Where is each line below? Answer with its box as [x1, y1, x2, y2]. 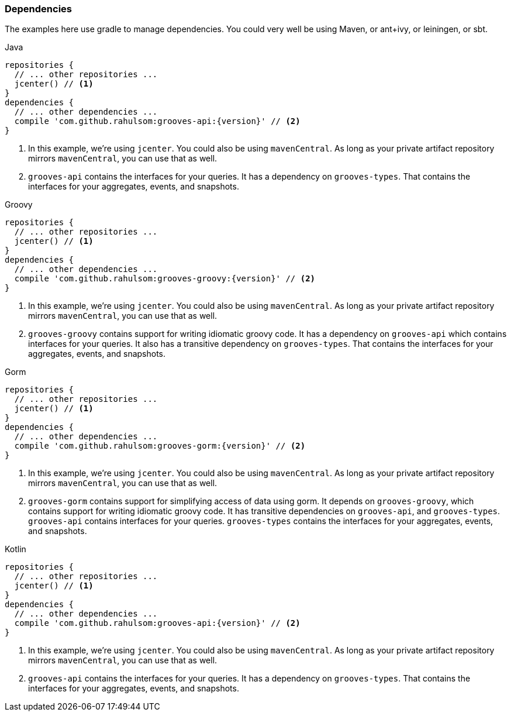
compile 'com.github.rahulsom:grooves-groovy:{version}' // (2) [14, 274, 316, 284]
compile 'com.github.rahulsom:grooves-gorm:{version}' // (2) [14, 441, 306, 451]
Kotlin [5, 544, 26, 555]
